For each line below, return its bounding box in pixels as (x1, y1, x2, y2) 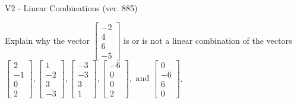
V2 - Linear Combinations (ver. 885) (5, 2, 138, 14)
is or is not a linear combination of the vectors (124, 34, 292, 46)
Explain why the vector (5, 34, 90, 46)
